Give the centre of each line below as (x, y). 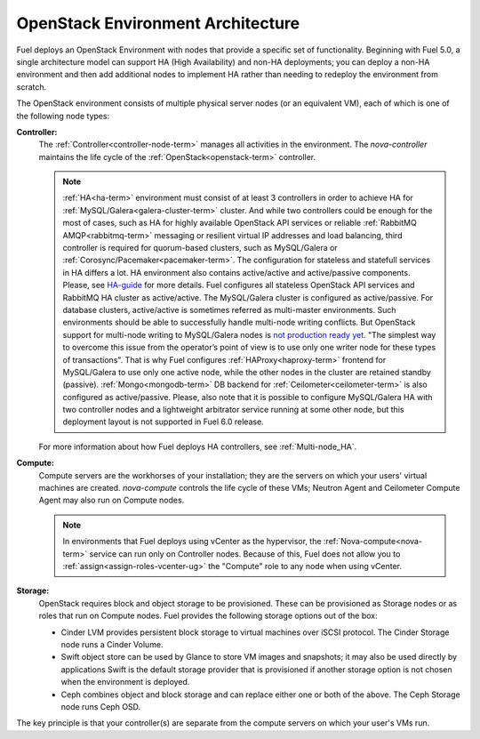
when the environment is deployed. (125, 682)
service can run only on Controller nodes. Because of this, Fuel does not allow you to (245, 554)
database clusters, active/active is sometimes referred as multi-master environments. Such (229, 309)
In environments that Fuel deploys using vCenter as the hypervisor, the (192, 542)
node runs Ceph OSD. (101, 706)
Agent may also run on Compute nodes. (112, 500)
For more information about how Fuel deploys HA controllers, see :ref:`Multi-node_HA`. (198, 446)
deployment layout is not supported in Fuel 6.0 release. (163, 422)
